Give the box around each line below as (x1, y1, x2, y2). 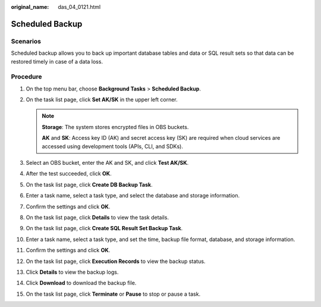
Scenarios (11, 37, 42, 45)
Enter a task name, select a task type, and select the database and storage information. (26, 192, 240, 199)
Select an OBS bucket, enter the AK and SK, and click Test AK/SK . (26, 159, 189, 167)
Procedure (11, 73, 42, 81)
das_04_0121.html (58, 4, 101, 10)
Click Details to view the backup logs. (26, 268, 119, 275)
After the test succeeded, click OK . (26, 170, 112, 177)
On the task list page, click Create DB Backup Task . (26, 181, 153, 188)
